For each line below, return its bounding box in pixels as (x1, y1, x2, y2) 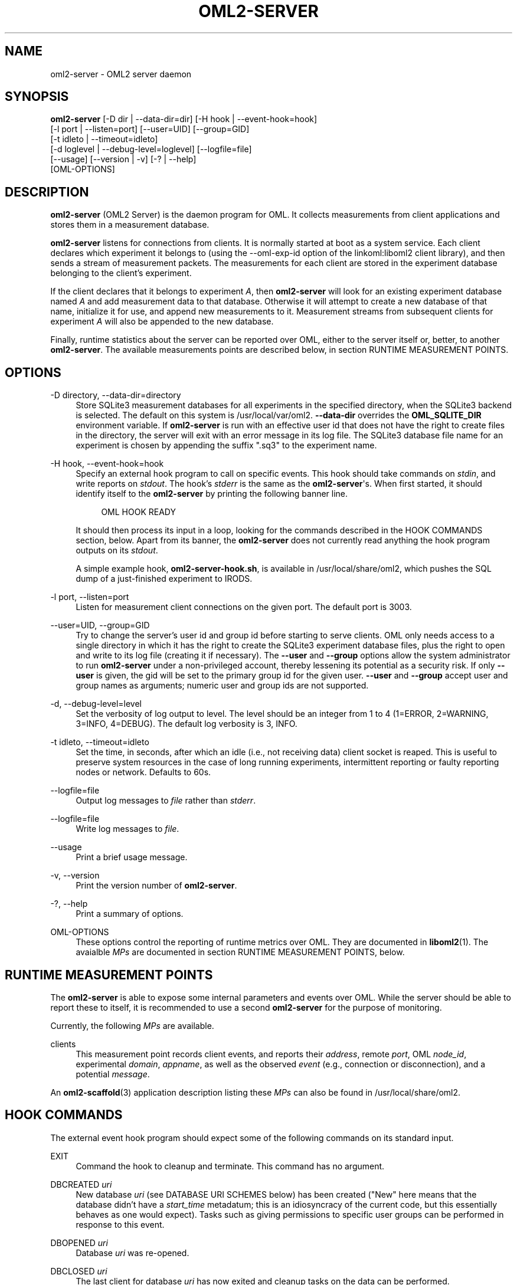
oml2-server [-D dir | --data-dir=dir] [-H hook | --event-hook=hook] (50, 114, 318, 124)
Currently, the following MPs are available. (50, 1020, 214, 1031)
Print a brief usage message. (76, 852, 188, 863)
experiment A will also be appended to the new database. (50, 316, 274, 327)
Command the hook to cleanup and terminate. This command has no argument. (76, 1161, 385, 1171)
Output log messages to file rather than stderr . (76, 795, 256, 806)
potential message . (76, 1068, 150, 1079)
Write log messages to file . (76, 824, 179, 834)
